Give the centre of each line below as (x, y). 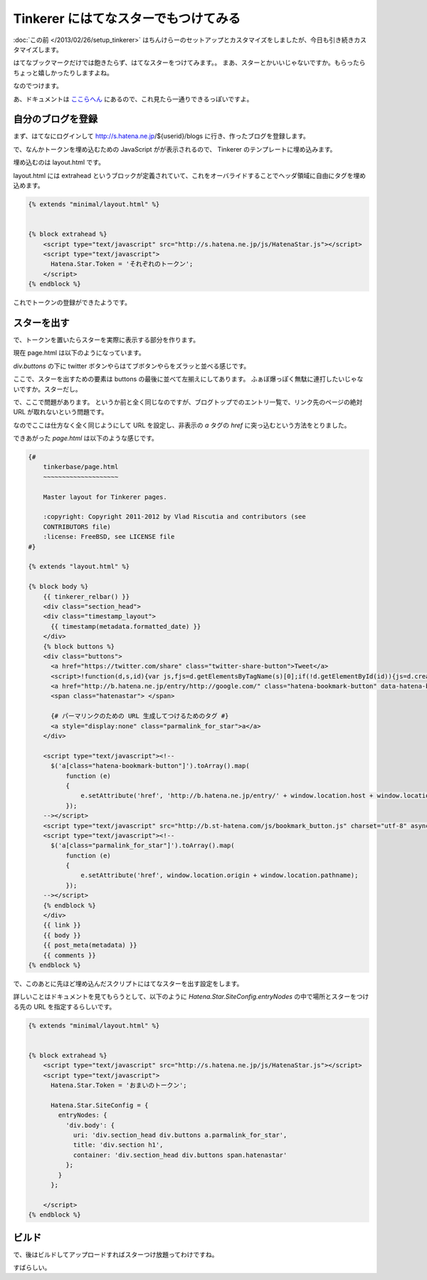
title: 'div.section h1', (118, 1145)
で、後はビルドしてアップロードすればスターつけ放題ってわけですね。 (116, 1254)
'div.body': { (90, 1125)
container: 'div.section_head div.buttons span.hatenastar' (180, 1155)
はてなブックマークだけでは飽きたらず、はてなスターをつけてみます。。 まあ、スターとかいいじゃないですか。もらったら (189, 63)
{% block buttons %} (79, 646)
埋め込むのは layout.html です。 (59, 162)
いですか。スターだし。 (47, 389)
